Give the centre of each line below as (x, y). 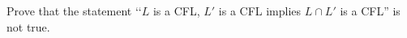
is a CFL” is (370, 11)
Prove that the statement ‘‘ (74, 11)
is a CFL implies (260, 11)
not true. (28, 26)
